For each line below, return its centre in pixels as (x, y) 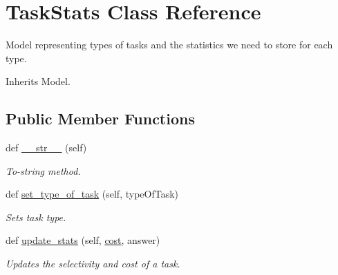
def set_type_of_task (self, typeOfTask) (92, 194)
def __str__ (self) (46, 148)
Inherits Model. (38, 81)
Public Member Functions (100, 118)
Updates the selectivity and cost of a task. (93, 264)
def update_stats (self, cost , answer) (83, 240)
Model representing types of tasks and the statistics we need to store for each (169, 45)
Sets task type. (36, 217)
